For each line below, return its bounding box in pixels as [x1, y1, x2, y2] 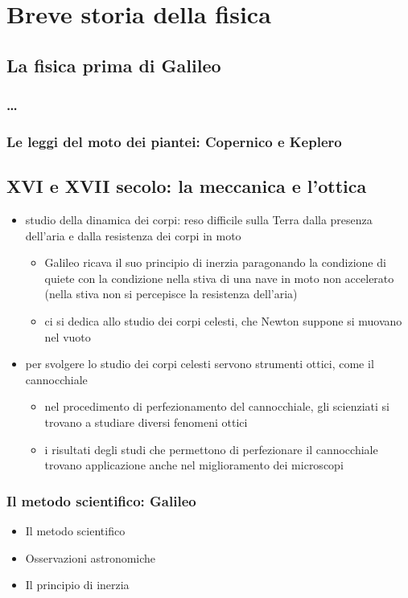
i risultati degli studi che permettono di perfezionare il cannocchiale [44, 440, 378, 457]
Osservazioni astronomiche [25, 549, 156, 566]
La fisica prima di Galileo [6, 52, 221, 77]
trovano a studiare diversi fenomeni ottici [44, 413, 248, 430]
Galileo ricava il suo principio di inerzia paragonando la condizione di [44, 254, 386, 271]
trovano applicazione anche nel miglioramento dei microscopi [44, 457, 344, 473]
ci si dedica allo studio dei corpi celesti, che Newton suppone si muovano [44, 313, 402, 330]
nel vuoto [44, 328, 91, 345]
